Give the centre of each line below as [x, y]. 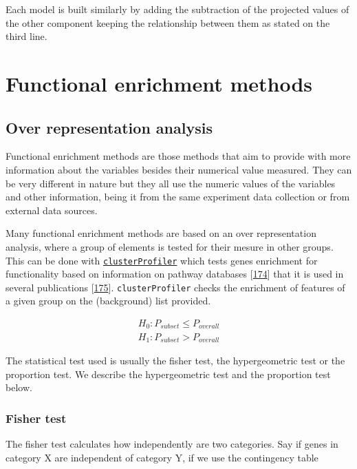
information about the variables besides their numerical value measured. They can [179, 169]
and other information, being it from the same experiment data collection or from [178, 197]
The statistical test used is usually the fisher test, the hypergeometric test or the [175, 360]
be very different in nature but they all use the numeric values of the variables [171, 183]
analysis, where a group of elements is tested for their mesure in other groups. [170, 246]
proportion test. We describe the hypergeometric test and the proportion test [168, 374]
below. [19, 387]
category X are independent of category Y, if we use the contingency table [162, 457]
